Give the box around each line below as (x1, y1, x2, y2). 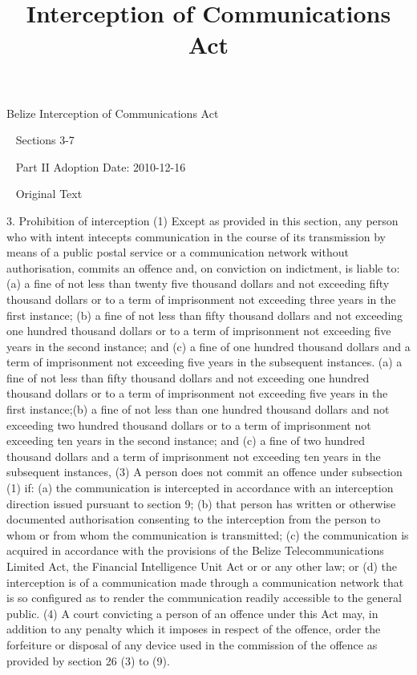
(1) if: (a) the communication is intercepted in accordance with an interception (6, 479, 394, 496)
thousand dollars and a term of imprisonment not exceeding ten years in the (6, 447, 381, 464)
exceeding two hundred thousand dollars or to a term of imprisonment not (6, 416, 371, 433)
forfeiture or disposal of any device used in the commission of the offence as (6, 636, 378, 653)
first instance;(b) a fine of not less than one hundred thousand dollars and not (6, 401, 390, 418)
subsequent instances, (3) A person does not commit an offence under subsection (6, 463, 403, 480)
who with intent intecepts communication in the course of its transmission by (6, 228, 387, 245)
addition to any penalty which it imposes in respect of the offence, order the (6, 620, 381, 637)
